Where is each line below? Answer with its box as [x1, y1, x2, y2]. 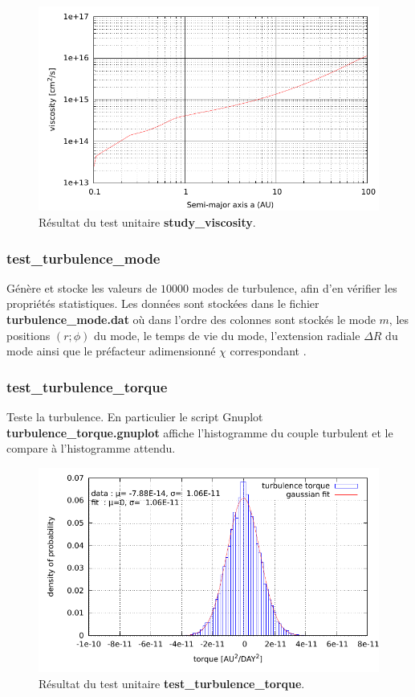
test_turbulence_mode [6, 248, 161, 268]
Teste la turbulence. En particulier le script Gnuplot [6, 408, 263, 424]
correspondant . [230, 342, 307, 359]
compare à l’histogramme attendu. [6, 440, 176, 457]
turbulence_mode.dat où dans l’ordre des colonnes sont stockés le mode [6, 310, 376, 327]
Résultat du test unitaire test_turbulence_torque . [39, 674, 305, 691]
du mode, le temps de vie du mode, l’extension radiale [93, 326, 360, 343]
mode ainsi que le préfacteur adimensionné [6, 342, 216, 359]
